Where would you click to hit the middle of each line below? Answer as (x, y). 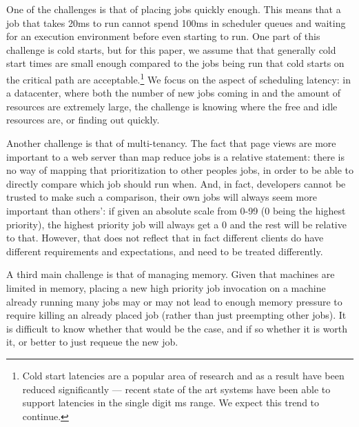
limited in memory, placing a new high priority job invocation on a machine (166, 287)
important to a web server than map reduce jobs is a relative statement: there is (175, 156)
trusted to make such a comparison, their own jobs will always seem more (162, 197)
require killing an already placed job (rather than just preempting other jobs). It (176, 315)
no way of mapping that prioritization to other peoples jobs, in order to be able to (180, 170)
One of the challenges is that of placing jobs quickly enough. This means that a (174, 9)
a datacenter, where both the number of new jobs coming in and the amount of (174, 93)
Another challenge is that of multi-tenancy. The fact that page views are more (171, 143)
